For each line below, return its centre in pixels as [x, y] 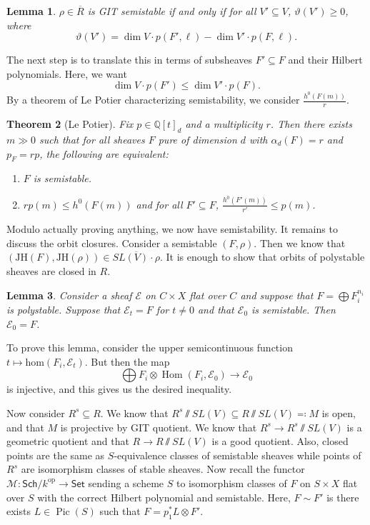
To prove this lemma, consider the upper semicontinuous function [150, 347]
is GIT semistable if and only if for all [172, 11]
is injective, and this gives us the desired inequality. [119, 389]
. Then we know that [300, 242]
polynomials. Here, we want [67, 73]
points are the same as [56, 455]
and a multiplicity [224, 124]
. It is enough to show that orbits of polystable [262, 257]
